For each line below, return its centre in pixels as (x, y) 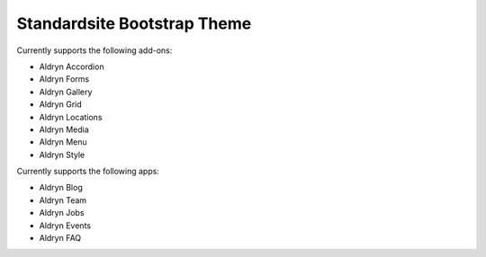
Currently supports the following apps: (88, 172)
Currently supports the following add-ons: (94, 50)
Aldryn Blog (61, 188)
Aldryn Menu (63, 142)
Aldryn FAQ (60, 238)
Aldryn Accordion (72, 66)
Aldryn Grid (61, 104)
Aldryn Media (64, 129)
